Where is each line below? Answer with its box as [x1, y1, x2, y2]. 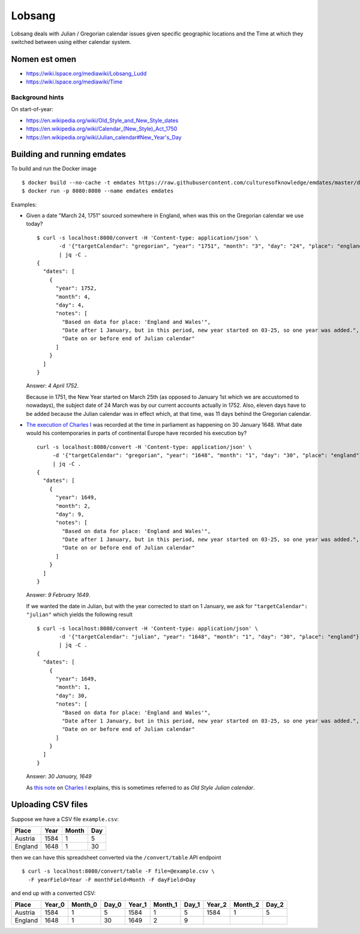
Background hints [11, 93, 64, 102]
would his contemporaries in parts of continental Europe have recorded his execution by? [26, 430, 247, 437]
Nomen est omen [11, 54, 77, 64]
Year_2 [206, 900, 227, 909]
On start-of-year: [11, 106, 53, 113]
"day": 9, [55, 511, 85, 517]
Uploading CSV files [11, 799, 88, 810]
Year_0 [44, 900, 65, 909]
